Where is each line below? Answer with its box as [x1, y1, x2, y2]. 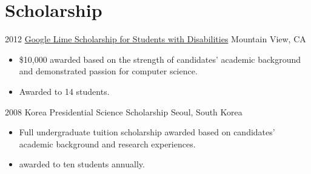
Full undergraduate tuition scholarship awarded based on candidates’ [19, 126, 275, 138]
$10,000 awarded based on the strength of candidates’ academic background [19, 53, 301, 65]
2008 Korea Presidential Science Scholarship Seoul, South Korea [5, 105, 242, 118]
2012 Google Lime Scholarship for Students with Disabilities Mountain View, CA [5, 33, 306, 45]
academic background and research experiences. [19, 137, 196, 150]
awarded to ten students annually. [19, 158, 145, 170]
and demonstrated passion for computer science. [19, 65, 198, 77]
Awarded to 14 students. [19, 85, 110, 97]
